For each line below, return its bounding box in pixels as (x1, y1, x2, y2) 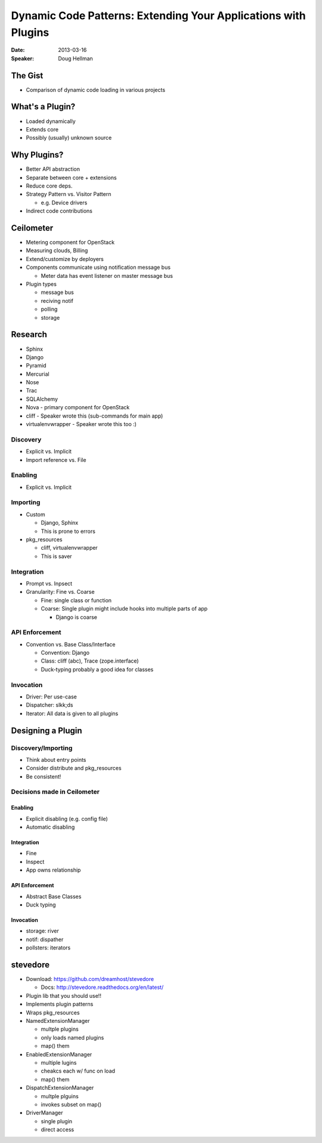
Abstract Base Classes (26, 893, 82, 900)
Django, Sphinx (41, 519, 79, 526)
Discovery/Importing (11, 744, 73, 752)
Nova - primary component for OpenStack (26, 404, 130, 411)
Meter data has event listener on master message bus (41, 272, 173, 279)
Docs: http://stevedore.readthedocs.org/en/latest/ (41, 983, 164, 991)
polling (41, 305, 58, 313)
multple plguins (41, 1092, 79, 1099)
